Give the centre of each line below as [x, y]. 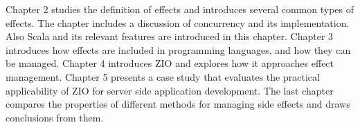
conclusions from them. [55, 117]
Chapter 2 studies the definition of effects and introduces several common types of [180, 9]
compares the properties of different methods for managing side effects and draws [178, 104]
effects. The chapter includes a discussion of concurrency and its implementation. [178, 22]
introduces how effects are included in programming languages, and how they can [178, 49]
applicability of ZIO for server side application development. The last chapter [170, 90]
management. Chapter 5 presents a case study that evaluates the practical [163, 76]
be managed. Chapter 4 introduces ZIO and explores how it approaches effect [170, 63]
